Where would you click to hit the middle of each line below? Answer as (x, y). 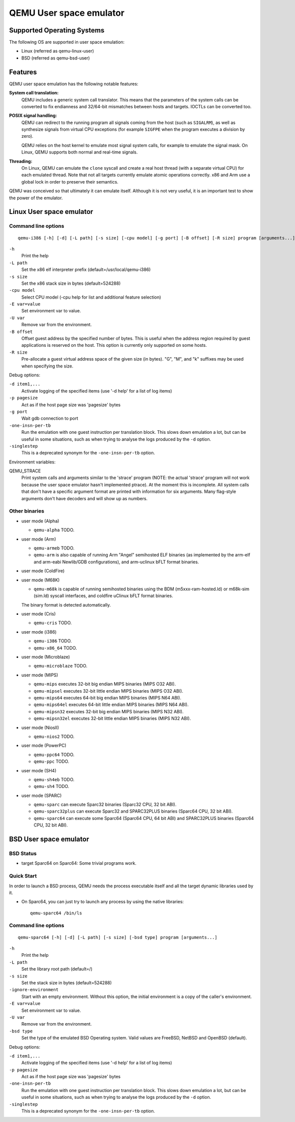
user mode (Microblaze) (46, 657)
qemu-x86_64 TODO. (55, 648)
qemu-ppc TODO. (51, 761)
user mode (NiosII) (40, 728)
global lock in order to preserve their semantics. (70, 182)
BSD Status (23, 853)
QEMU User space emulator (67, 13)
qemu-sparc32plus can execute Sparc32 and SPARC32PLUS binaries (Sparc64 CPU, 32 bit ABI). (133, 811)
